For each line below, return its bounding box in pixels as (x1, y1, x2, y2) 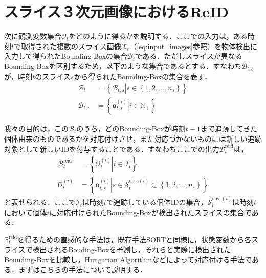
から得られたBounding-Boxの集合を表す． (74, 71, 212, 82)
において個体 (4, 206, 47, 217)
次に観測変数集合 (4, 31, 61, 41)
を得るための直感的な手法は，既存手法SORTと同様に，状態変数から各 (17, 234, 252, 244)
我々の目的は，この (4, 123, 69, 134)
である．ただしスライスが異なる (135, 51, 242, 61)
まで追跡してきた (200, 123, 258, 134)
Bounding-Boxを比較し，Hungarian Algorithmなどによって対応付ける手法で (4, 254, 252, 265)
